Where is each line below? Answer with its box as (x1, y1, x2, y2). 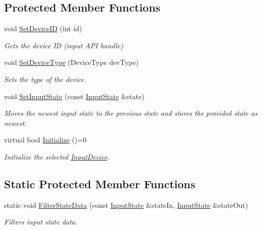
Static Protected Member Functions (4, 176, 195, 191)
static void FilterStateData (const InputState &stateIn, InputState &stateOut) (4, 199, 248, 210)
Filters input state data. (4, 216, 78, 227)
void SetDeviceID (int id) (4, 23, 82, 34)
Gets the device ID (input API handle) (4, 40, 123, 50)
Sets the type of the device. (4, 73, 86, 84)
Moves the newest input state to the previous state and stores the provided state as (4, 108, 257, 118)
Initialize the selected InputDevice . (4, 151, 110, 162)
